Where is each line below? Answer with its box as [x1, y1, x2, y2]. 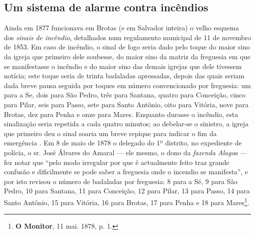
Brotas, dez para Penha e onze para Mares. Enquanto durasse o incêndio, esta [4, 109, 238, 119]
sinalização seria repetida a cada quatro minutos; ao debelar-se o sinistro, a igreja [4, 118, 249, 129]
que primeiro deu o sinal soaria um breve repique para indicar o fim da [4, 128, 217, 138]
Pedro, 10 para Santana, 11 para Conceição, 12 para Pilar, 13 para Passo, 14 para [4, 186, 250, 196]
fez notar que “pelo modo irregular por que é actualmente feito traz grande [4, 157, 229, 167]
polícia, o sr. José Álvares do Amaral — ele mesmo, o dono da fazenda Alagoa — [4, 147, 247, 157]
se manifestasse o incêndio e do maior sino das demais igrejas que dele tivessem [4, 61, 242, 71]
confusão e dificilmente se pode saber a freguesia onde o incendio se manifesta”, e [4, 166, 248, 177]
